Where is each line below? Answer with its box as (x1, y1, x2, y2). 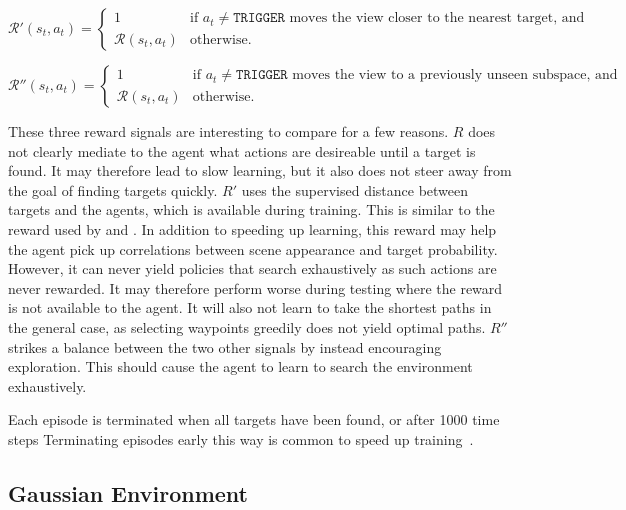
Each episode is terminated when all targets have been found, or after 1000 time (8, 409, 500, 430)
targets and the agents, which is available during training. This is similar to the (8, 199, 495, 220)
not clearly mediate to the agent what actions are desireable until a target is (8, 140, 476, 161)
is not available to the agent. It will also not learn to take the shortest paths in (8, 297, 492, 318)
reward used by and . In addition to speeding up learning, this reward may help (8, 218, 497, 239)
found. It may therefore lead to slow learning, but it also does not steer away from (8, 160, 512, 181)
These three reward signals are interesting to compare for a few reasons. (8, 121, 449, 141)
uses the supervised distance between (241, 179, 469, 200)
